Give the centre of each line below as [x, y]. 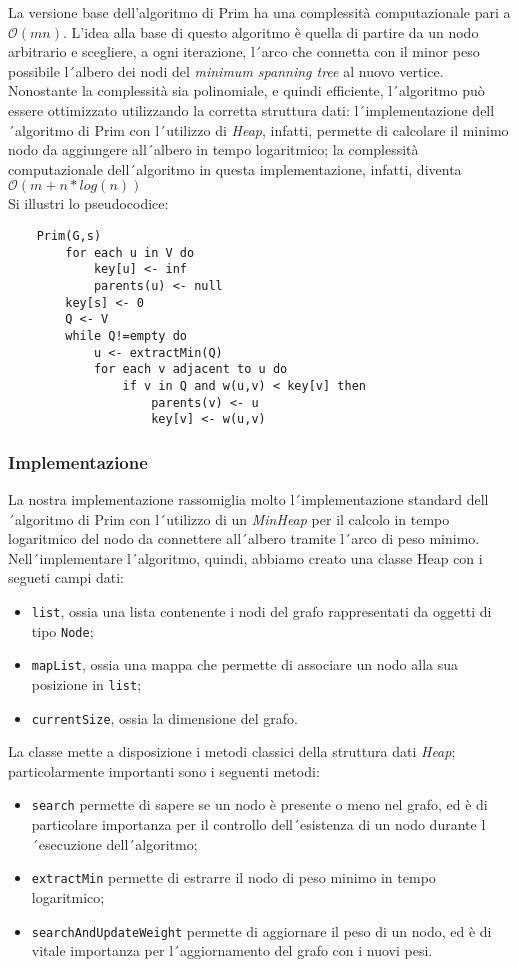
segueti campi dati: [66, 577]
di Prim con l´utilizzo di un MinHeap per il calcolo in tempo [264, 518]
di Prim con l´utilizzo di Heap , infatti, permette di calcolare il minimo [293, 129]
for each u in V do [130, 252]
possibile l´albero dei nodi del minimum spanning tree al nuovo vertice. [226, 70]
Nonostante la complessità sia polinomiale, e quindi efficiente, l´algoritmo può [246, 90]
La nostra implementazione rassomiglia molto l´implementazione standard [235, 499]
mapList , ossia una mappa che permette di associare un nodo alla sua [245, 664]
